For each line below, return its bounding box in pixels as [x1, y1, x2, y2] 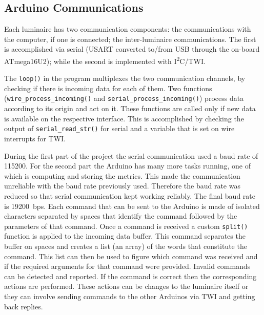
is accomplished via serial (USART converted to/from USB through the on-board [4, 44, 260, 54]
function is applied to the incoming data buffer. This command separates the [4, 230, 246, 241]
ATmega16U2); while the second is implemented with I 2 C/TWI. [4, 54, 206, 66]
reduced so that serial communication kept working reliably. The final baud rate [4, 190, 255, 201]
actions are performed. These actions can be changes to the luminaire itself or [4, 281, 249, 291]
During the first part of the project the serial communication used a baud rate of [4, 150, 258, 161]
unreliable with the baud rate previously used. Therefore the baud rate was [4, 180, 240, 191]
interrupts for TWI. [4, 133, 66, 143]
